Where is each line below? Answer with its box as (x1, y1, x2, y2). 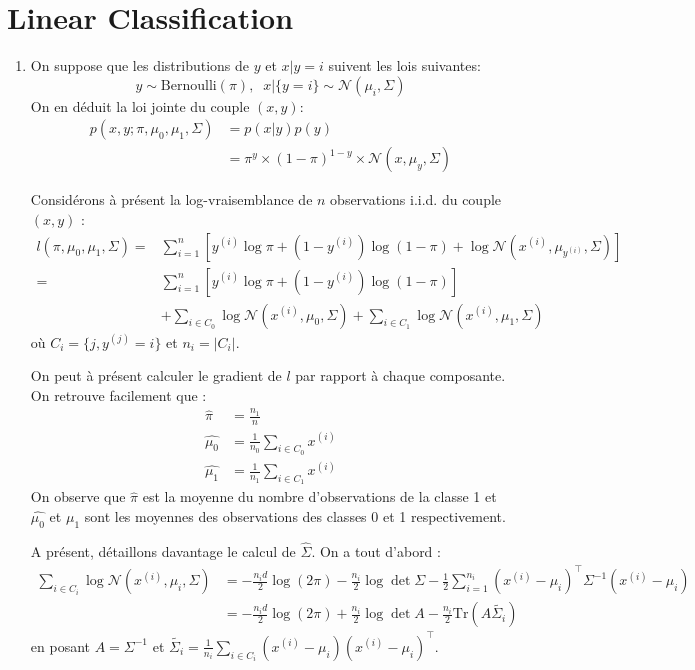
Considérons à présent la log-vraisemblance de (30, 189, 313, 210)
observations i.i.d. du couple (330, 189, 502, 210)
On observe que (30, 486, 126, 507)
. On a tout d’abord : (311, 541, 441, 562)
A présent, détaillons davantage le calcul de (30, 541, 296, 562)
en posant (30, 635, 90, 656)
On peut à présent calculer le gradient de (30, 365, 282, 386)
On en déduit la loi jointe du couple (30, 95, 250, 116)
